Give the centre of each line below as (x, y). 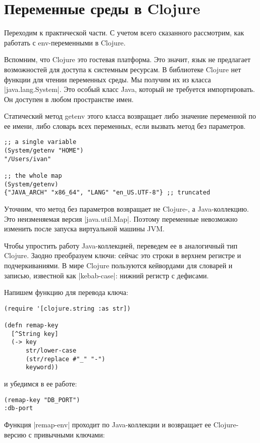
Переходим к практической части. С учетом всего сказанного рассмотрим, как (124, 33)
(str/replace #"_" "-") (65, 359)
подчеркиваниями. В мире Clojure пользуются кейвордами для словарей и (118, 265)
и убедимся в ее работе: (41, 384)
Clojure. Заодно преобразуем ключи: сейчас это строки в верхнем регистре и (123, 255)
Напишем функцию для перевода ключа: (66, 292)
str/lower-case (51, 351)
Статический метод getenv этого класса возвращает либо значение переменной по (130, 116)
